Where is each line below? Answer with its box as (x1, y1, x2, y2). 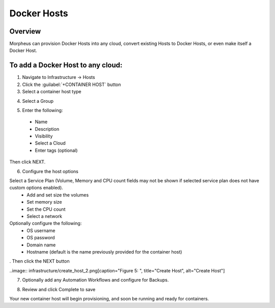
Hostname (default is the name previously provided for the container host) (26, 248, 182, 255)
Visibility (35, 133, 53, 139)
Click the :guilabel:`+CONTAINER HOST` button (22, 81, 121, 88)
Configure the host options (22, 168, 78, 174)
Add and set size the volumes (26, 191, 89, 198)
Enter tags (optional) (35, 147, 78, 153)
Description (35, 126, 60, 132)
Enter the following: (22, 107, 63, 113)
